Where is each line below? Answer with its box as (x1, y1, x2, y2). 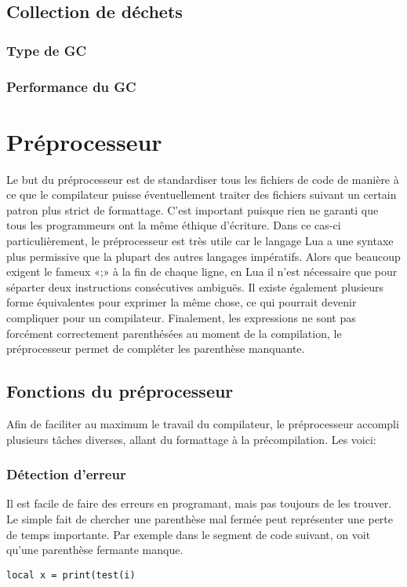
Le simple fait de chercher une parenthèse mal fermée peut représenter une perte (6, 510, 394, 526)
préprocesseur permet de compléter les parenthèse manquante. (6, 340, 305, 357)
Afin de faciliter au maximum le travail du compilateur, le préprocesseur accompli (6, 415, 399, 431)
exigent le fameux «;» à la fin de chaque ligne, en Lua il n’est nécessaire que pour (6, 263, 398, 280)
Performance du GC (6, 76, 136, 96)
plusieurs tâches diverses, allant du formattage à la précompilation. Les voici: (6, 431, 376, 447)
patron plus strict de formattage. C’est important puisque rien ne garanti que (6, 201, 379, 218)
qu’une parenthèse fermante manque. (6, 541, 184, 558)
